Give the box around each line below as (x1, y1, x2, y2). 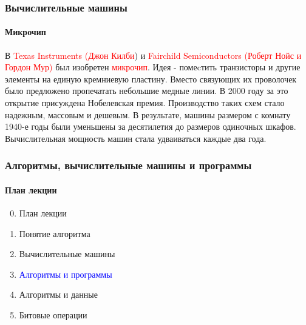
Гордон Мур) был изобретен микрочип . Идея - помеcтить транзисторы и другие (5, 61, 301, 73)
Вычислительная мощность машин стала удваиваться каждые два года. (5, 132, 267, 144)
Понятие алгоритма (19, 227, 90, 240)
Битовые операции (19, 309, 87, 321)
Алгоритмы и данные (19, 288, 98, 301)
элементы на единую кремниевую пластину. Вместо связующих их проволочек (5, 72, 297, 85)
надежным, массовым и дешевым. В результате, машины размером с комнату (5, 108, 291, 121)
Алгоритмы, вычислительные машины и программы (5, 158, 252, 173)
